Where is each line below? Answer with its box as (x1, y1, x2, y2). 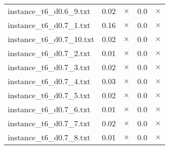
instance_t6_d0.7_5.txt (8, 89, 90, 101)
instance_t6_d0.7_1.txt (8, 19, 90, 30)
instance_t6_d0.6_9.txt (8, 5, 90, 16)
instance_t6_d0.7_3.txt (8, 61, 90, 73)
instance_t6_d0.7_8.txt (8, 132, 90, 143)
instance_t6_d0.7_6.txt (8, 104, 90, 115)
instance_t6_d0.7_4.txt (8, 75, 90, 87)
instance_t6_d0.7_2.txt (8, 47, 90, 59)
